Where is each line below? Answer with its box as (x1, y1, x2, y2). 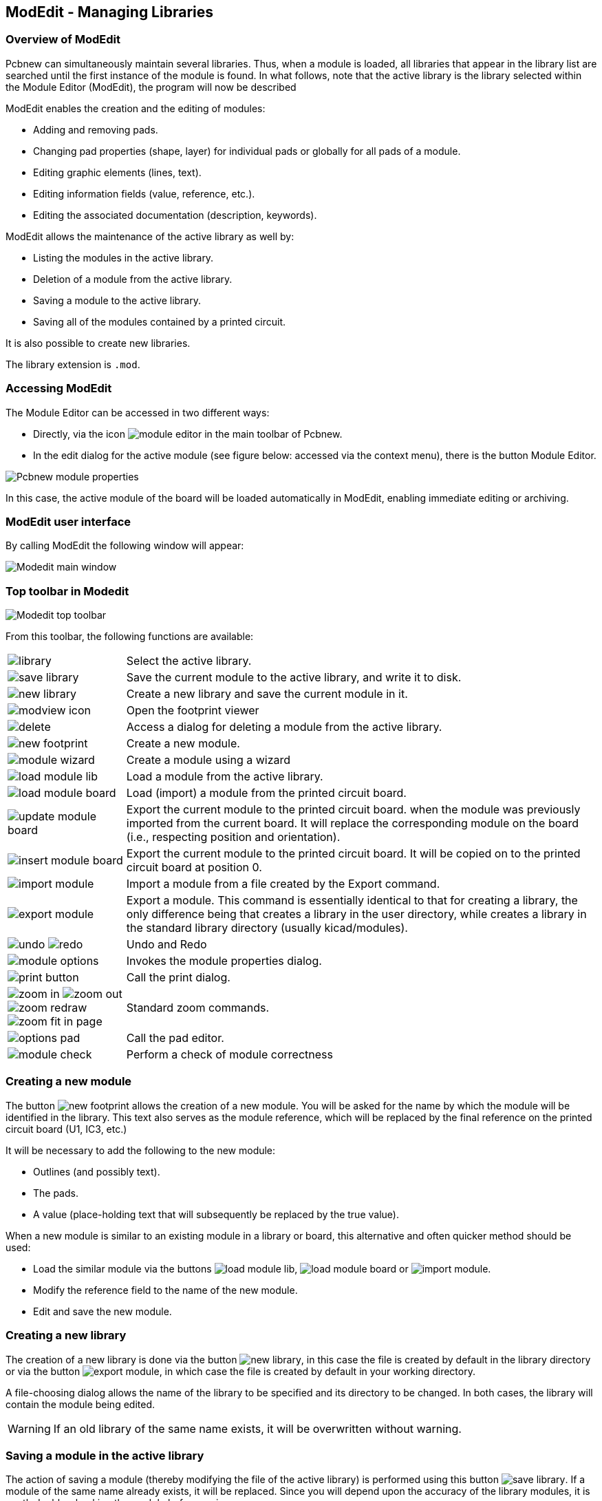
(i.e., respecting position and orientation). (126, 830, 341, 844)
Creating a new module (6, 1074, 132, 1089)
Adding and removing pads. (33, 123, 158, 136)
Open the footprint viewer (126, 703, 259, 718)
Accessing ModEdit (6, 381, 112, 396)
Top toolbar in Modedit (6, 584, 129, 598)
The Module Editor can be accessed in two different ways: (6, 406, 270, 418)
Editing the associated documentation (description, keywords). (33, 209, 317, 221)
